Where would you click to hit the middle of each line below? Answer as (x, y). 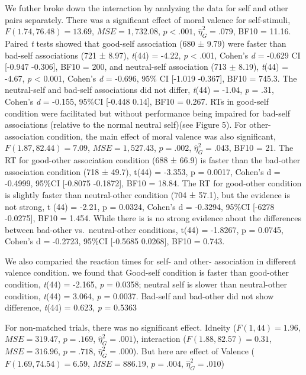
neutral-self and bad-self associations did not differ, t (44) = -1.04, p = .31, (139, 90)
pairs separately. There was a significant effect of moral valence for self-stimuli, (148, 19)
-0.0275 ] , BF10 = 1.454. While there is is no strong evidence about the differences (153, 218)
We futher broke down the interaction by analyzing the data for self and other (146, 8)
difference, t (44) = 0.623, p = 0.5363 (71, 307)
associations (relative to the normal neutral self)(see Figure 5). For (126, 125)
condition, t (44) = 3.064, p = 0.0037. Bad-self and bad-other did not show (139, 295)
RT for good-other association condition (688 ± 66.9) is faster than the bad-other (153, 160)
